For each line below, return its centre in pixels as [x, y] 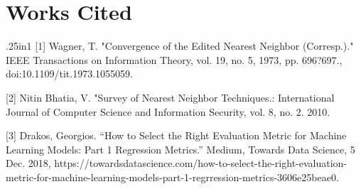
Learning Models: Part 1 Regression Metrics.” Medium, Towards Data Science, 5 [180, 149]
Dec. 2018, [28, 163]
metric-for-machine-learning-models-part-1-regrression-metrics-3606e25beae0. [172, 177]
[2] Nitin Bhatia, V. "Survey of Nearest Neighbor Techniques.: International [170, 97]
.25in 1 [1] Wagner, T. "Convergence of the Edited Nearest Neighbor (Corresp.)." [180, 46]
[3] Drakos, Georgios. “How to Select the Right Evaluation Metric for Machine [176, 135]
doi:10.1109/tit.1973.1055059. [69, 74]
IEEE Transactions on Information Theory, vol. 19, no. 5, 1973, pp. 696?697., [174, 59]
